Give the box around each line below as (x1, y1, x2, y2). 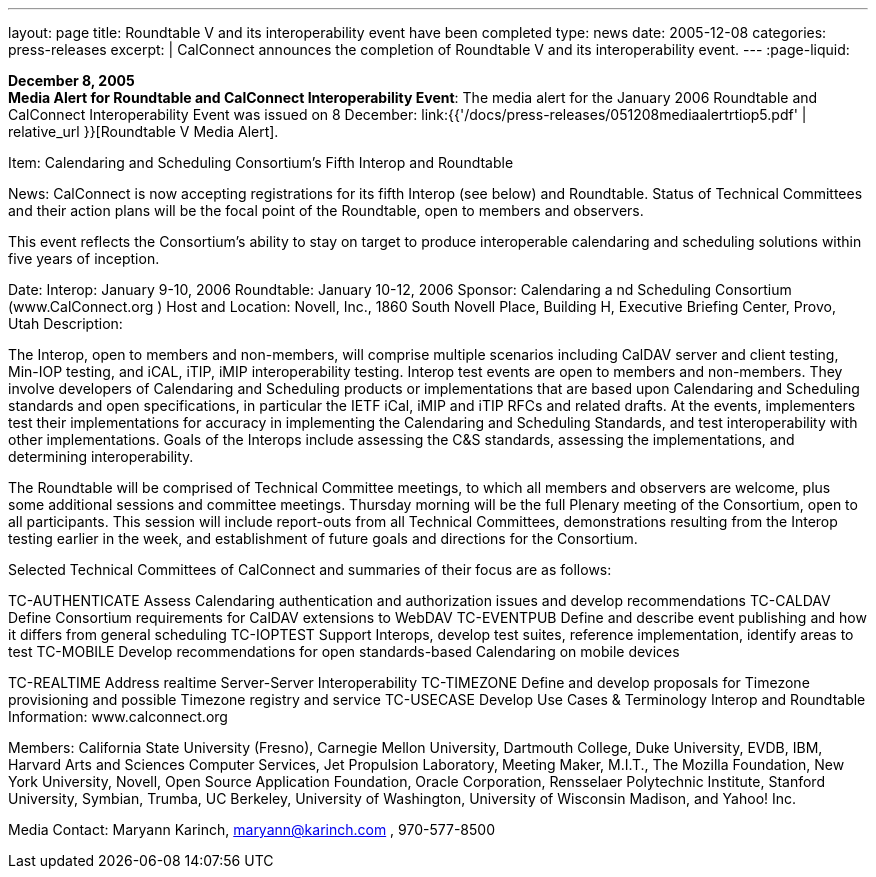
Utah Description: (8, 315, 123, 332)
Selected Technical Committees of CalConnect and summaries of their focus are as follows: (8, 561, 612, 578)
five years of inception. (8, 250, 160, 267)
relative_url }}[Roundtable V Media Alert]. (8, 123, 279, 140)
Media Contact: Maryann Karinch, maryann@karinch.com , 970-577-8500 (8, 821, 495, 838)
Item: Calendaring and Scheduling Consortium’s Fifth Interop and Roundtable (8, 154, 514, 171)
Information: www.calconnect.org (8, 708, 228, 725)
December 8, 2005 (8, 72, 135, 89)
